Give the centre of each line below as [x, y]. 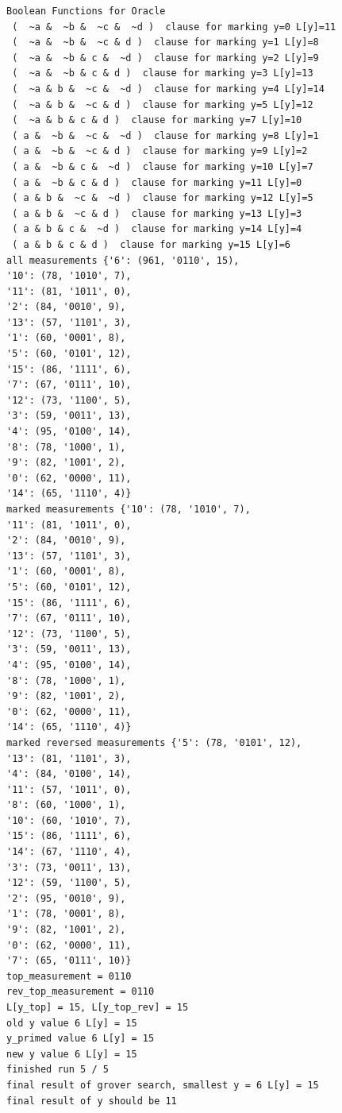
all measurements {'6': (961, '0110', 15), [123, 260]
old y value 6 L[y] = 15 [72, 1023]
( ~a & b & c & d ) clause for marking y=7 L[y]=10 [157, 120]
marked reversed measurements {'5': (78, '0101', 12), [154, 742]
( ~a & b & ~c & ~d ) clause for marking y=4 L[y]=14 [168, 89]
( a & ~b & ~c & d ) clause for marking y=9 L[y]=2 [160, 151]
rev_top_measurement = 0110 [81, 992]
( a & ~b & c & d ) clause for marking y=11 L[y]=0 [157, 182]
